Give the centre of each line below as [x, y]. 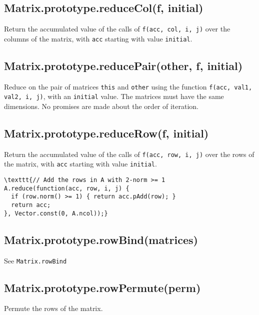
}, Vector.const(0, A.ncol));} [56, 213]
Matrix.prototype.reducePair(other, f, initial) [123, 65]
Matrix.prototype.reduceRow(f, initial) [106, 133]
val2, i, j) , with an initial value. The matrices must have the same [114, 96]
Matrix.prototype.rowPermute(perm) [102, 287]
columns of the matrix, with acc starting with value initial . [98, 38]
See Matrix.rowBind [35, 260]
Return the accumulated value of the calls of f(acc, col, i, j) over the [117, 29]
